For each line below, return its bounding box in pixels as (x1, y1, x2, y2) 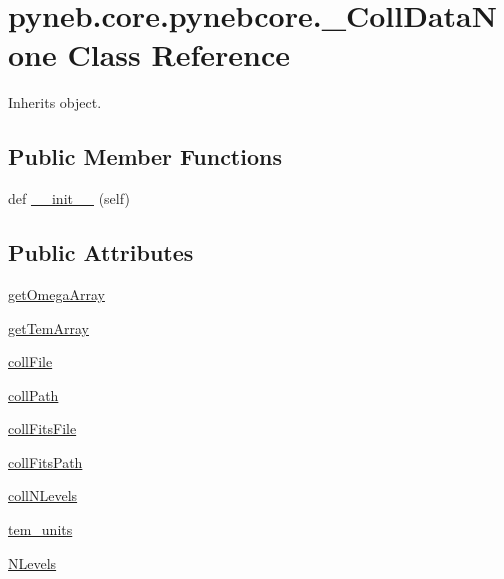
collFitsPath (8, 451, 83, 472)
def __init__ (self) (8, 188, 130, 209)
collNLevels (8, 485, 78, 506)
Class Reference (67, 34, 290, 75)
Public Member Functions (8, 141, 282, 172)
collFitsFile (8, 418, 77, 439)
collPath (8, 384, 59, 405)
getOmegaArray (8, 283, 105, 304)
